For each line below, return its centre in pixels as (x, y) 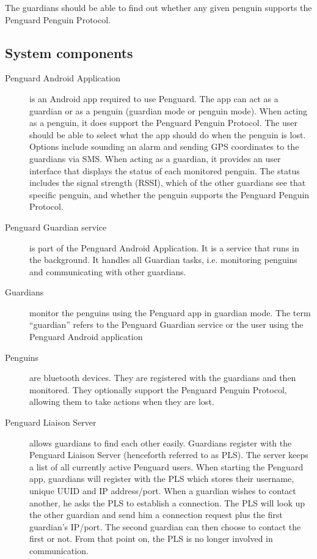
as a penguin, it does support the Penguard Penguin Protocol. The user (163, 123)
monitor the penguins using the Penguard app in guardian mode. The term (170, 312)
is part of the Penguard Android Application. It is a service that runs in (164, 247)
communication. (59, 550)
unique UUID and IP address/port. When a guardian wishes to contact (163, 491)
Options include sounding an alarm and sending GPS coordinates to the (164, 146)
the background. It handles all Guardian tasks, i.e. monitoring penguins (163, 260)
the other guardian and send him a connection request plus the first (156, 515)
